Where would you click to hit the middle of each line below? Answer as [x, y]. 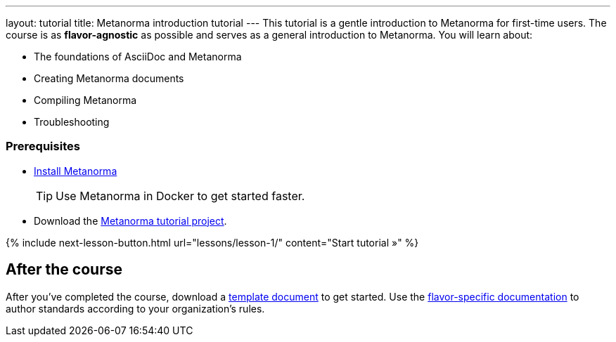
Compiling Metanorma [85, 100]
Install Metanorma [76, 171]
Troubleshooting [72, 122]
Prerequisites [43, 146]
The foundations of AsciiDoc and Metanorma [138, 57]
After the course [64, 270]
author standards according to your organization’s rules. [135, 308]
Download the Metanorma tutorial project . [130, 221]
